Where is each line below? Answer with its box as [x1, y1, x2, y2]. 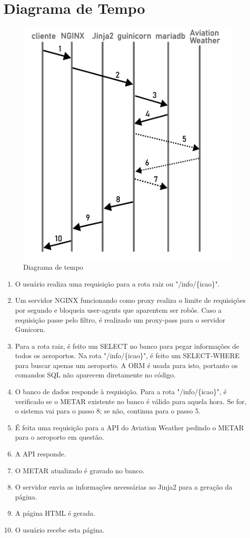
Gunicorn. [15, 324, 45, 334]
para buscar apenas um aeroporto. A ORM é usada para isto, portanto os [15, 360, 238, 370]
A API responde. [15, 449, 66, 459]
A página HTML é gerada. [15, 508, 96, 518]
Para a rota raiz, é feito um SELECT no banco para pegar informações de [15, 340, 239, 351]
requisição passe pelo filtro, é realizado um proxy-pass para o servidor [15, 314, 225, 325]
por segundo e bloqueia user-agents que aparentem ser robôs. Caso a [15, 304, 222, 315]
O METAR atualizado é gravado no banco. [15, 465, 144, 475]
